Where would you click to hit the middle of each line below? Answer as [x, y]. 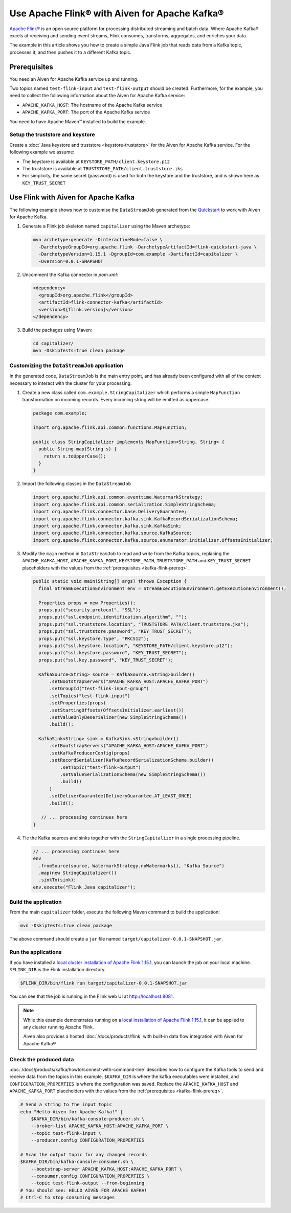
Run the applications [36, 952]
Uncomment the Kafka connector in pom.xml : [70, 274]
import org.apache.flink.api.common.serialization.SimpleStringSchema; [125, 504]
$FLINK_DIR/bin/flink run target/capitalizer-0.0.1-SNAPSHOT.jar [104, 983]
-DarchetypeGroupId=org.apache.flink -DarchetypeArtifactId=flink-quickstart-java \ [148, 247]
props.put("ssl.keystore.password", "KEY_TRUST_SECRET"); [113, 653]
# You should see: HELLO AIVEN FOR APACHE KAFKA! [84, 1190]
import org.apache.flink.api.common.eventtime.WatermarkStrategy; [118, 497]
